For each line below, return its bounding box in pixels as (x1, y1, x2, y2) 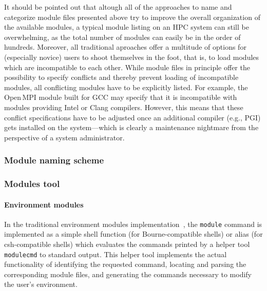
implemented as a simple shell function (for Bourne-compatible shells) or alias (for (4, 228, 263, 239)
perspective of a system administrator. (4, 132, 125, 142)
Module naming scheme (4, 154, 104, 167)
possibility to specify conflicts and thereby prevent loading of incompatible (4, 72, 239, 82)
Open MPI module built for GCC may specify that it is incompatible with (4, 92, 237, 102)
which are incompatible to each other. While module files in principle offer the (4, 61, 250, 72)
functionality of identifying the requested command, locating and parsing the (4, 259, 246, 269)
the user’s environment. (4, 279, 78, 289)
